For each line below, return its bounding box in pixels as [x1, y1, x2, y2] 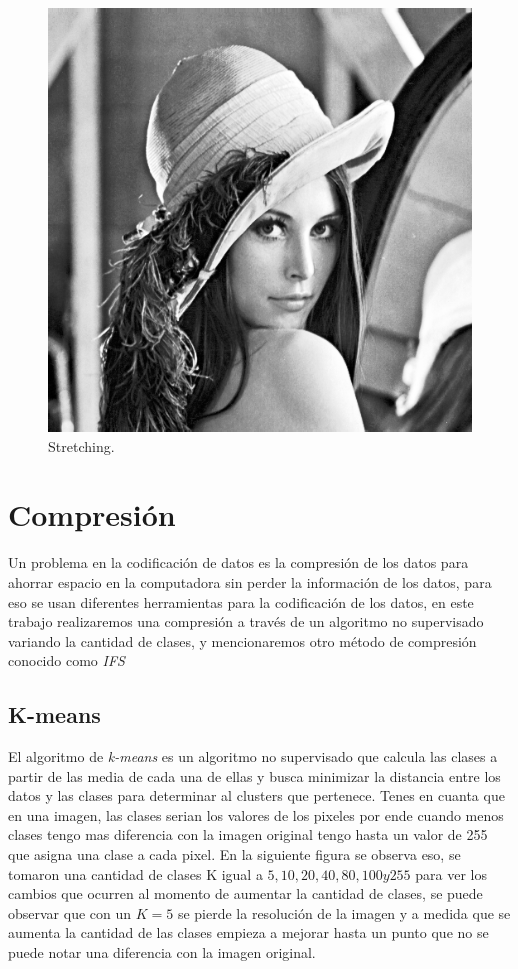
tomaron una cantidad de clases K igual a [8, 863, 263, 884]
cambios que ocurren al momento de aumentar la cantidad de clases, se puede [8, 883, 483, 904]
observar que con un [8, 902, 132, 923]
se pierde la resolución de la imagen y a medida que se [177, 902, 511, 923]
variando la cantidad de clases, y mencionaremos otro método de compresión [8, 630, 477, 651]
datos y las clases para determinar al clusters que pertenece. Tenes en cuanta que [8, 785, 505, 806]
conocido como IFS [8, 650, 125, 671]
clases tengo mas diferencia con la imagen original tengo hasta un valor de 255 [8, 824, 488, 845]
